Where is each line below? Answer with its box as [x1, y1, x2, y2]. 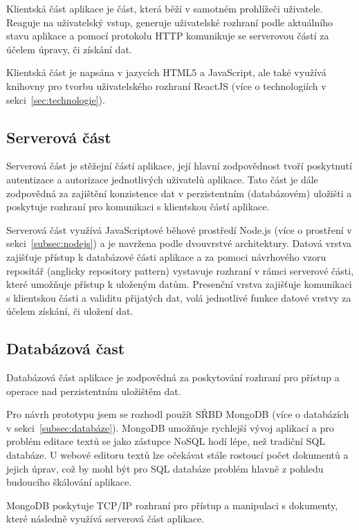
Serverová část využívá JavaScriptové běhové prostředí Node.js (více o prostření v [6, 222, 352, 237]
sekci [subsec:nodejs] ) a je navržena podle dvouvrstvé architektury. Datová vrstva [6, 236, 352, 250]
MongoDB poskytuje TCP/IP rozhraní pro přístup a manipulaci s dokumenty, [6, 497, 338, 512]
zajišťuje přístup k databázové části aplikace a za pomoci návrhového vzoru [6, 249, 326, 264]
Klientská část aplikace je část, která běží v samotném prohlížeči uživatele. [6, 1, 323, 15]
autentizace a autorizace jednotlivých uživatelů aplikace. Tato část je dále [6, 172, 318, 186]
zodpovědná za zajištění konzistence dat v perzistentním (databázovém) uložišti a [6, 185, 352, 200]
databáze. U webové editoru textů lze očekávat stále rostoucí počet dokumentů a [6, 448, 349, 462]
